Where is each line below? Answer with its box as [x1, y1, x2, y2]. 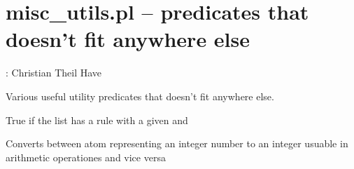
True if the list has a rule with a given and [6, 112, 188, 127]
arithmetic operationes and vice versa [6, 149, 166, 164]
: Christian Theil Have [6, 65, 102, 80]
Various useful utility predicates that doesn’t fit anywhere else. [6, 88, 274, 103]
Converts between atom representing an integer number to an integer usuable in [6, 136, 348, 151]
